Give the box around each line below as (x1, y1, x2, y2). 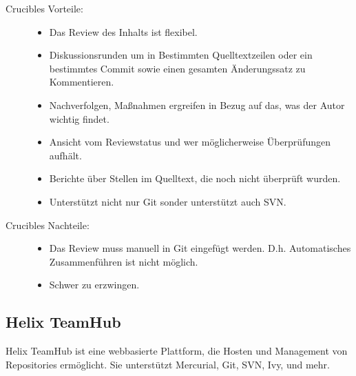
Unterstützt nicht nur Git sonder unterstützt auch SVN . (49, 194, 286, 208)
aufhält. (49, 148, 82, 162)
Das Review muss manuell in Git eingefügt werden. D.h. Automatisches (49, 241, 351, 255)
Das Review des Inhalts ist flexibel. (49, 24, 198, 39)
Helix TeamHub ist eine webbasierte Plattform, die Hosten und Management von (6, 344, 348, 358)
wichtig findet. (49, 111, 109, 126)
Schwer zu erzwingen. (49, 277, 140, 292)
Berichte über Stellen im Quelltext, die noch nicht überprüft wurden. (49, 171, 341, 186)
